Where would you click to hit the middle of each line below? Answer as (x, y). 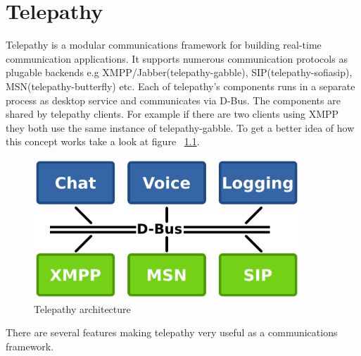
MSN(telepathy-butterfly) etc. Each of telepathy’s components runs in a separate (180, 86)
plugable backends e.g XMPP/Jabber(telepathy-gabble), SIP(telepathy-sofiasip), (179, 72)
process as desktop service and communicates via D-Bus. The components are (173, 100)
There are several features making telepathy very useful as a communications (172, 332)
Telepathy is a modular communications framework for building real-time (164, 45)
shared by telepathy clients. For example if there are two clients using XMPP (172, 114)
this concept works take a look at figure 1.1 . (103, 141)
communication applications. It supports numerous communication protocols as (177, 58)
